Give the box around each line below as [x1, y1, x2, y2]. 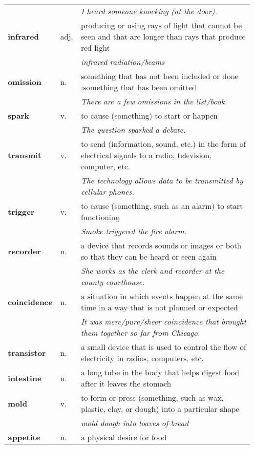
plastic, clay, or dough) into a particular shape [81, 403, 240, 414]
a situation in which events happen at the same [81, 290, 243, 302]
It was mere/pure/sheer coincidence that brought [81, 316, 246, 327]
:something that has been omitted [81, 82, 196, 93]
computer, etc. [81, 161, 130, 172]
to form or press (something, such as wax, [81, 392, 224, 403]
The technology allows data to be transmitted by [81, 175, 243, 186]
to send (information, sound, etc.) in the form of [81, 138, 246, 149]
